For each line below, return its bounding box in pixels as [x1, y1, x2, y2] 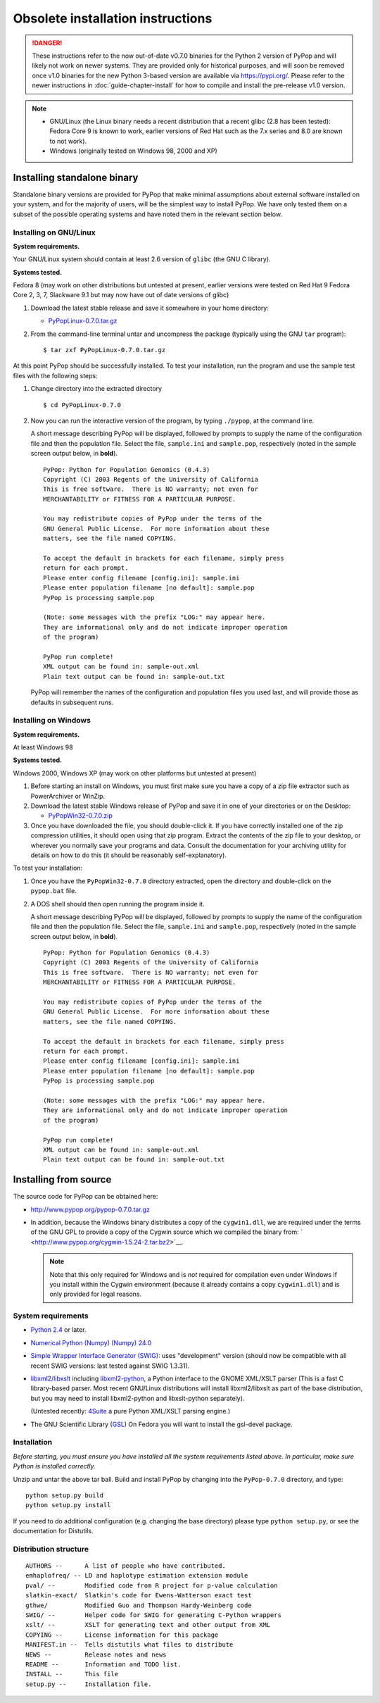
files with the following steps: [13, 371, 98, 380]
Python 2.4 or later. [30, 1325, 87, 1334]
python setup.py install [25, 1501, 111, 1509]
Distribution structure [13, 1544, 89, 1554]
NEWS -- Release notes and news [25, 1650, 167, 1659]
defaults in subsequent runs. [30, 698, 114, 706]
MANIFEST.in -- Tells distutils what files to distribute [25, 1641, 234, 1649]
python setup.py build [25, 1491, 104, 1499]
